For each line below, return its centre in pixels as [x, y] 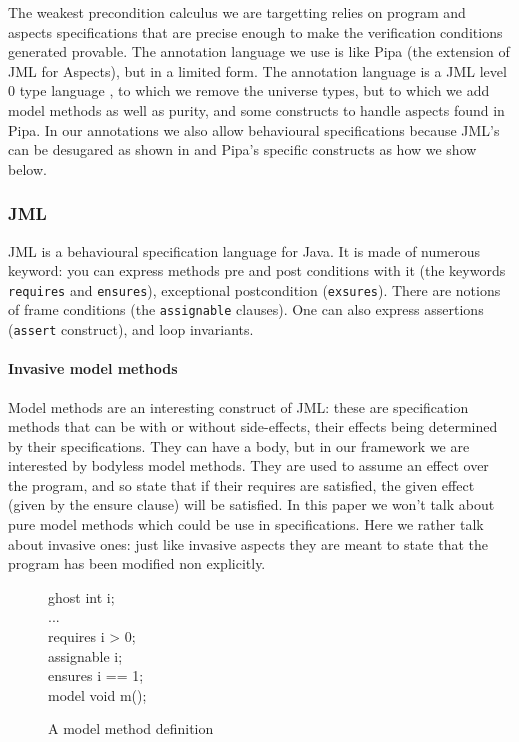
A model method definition [131, 728]
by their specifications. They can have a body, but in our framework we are [239, 445]
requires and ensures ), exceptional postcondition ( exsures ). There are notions [254, 289]
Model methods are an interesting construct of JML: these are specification [238, 406]
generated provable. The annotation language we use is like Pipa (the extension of [259, 51]
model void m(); [97, 694]
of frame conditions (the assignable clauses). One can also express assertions [246, 309]
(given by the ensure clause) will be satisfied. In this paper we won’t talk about [251, 504]
